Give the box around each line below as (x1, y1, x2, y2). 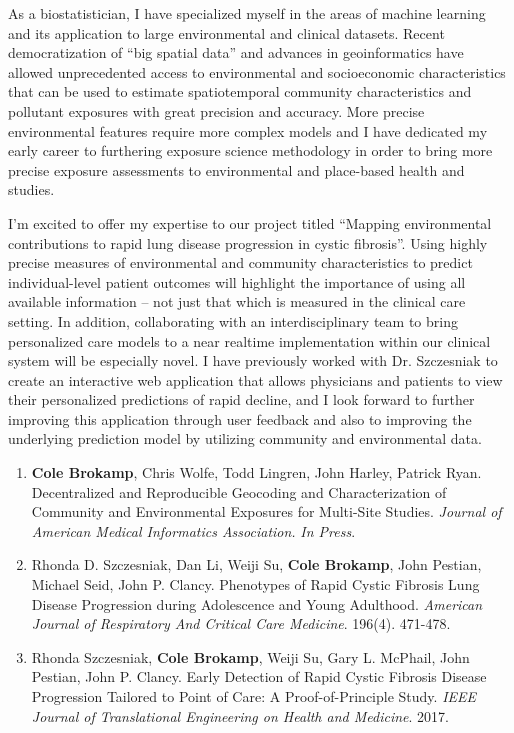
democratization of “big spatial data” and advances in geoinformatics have (8, 42, 464, 63)
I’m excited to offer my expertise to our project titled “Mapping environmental (8, 212, 492, 233)
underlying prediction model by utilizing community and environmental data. (8, 428, 482, 449)
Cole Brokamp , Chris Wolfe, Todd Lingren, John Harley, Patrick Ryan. (31, 462, 482, 483)
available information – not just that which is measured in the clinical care (8, 291, 466, 312)
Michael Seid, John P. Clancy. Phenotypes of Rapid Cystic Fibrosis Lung (31, 574, 480, 595)
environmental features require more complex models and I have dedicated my (8, 120, 488, 141)
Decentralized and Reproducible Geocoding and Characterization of (31, 481, 447, 502)
